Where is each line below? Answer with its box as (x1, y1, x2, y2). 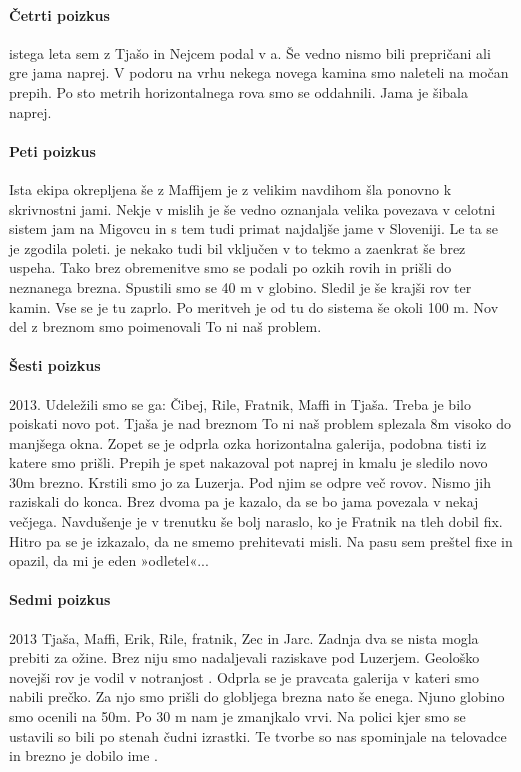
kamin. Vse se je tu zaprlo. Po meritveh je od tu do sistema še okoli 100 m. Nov (9, 296, 499, 317)
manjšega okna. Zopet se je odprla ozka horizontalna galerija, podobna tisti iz (9, 432, 487, 453)
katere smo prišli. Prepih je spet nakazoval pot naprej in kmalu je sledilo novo (9, 452, 488, 473)
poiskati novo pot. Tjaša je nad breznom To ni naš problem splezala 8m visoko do (9, 413, 512, 434)
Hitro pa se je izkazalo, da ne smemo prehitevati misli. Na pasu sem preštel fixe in (9, 530, 513, 551)
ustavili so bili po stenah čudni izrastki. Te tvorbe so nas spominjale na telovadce (9, 725, 507, 746)
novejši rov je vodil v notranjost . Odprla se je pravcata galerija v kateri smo (9, 666, 479, 687)
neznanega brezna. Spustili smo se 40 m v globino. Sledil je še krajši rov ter (9, 276, 472, 297)
